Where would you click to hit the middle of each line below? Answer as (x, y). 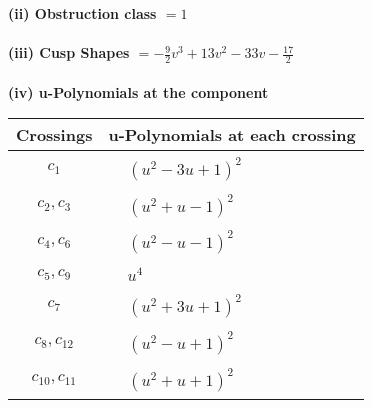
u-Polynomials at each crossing (232, 135)
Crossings (54, 135)
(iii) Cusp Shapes (69, 52)
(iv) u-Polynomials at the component (138, 91)
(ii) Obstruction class (82, 13)
